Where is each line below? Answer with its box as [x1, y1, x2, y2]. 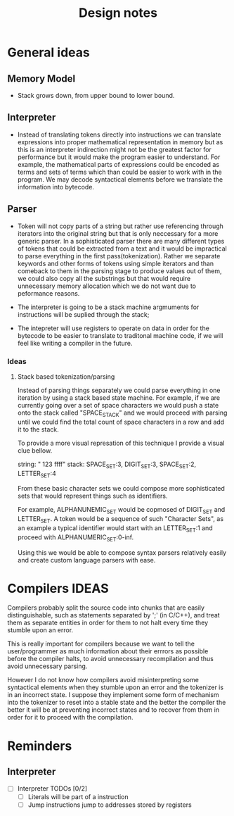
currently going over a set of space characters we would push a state [17, 401, 219, 409]
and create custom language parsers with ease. [17, 555, 156, 564]
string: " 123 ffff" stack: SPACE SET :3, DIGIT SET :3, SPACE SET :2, [17, 460, 197, 470]
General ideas [7, 44, 90, 61]
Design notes [78, 5, 158, 21]
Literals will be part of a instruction [27, 792, 129, 801]
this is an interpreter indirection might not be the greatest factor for [17, 145, 212, 153]
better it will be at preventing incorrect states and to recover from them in [7, 705, 220, 714]
